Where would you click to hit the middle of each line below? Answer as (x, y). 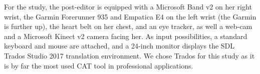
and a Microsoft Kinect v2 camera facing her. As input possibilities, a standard (126, 36)
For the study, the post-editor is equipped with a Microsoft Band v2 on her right (128, 6)
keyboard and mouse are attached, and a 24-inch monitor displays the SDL (119, 46)
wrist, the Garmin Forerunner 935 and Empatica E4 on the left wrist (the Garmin (130, 16)
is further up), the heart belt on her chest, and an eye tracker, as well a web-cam (128, 26)
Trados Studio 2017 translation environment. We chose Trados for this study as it (129, 55)
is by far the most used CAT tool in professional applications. (99, 65)
